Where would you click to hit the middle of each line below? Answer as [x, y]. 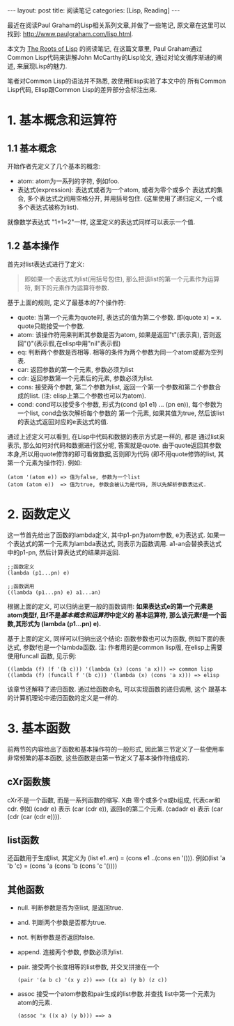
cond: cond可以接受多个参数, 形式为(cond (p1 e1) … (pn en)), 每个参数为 [120, 404]
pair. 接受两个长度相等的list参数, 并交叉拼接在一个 [88, 967]
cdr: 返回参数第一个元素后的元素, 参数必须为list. [86, 378]
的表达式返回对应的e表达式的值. [63, 421]
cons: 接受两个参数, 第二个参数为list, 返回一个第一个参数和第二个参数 [116, 387]
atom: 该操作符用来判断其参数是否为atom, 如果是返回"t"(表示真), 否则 [116, 334]
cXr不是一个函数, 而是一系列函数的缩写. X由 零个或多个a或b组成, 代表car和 [114, 800]
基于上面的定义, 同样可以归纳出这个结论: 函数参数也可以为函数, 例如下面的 [113, 638]
